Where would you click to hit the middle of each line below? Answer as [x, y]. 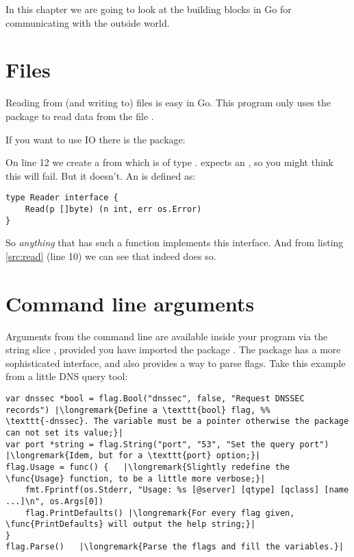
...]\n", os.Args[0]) [55, 501]
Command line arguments [130, 303]
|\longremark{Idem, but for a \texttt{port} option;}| [133, 456]
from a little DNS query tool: [67, 376]
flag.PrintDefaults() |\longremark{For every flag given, [160, 513]
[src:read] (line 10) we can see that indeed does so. [111, 256]
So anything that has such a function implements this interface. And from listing [175, 242]
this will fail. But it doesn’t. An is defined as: [101, 175]
